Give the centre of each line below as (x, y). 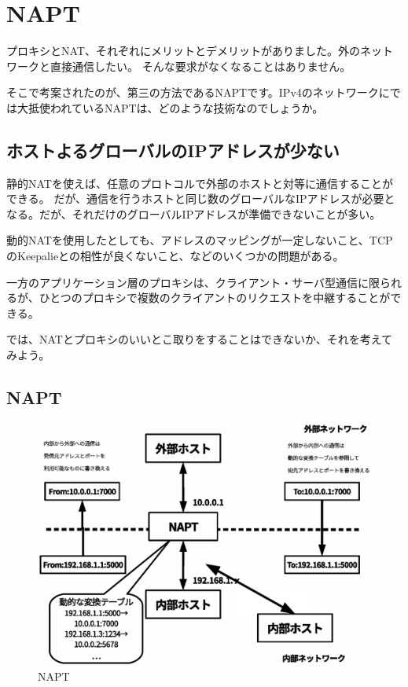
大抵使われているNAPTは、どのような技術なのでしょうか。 (170, 107)
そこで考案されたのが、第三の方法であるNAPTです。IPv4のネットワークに (198, 92)
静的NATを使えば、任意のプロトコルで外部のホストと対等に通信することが (200, 183)
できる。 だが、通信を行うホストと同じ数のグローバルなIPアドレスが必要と (201, 198)
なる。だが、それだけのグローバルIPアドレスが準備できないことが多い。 (194, 213)
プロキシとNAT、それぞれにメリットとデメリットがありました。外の (183, 51)
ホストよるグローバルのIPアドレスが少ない (173, 150)
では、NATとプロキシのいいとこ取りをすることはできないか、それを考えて (199, 339)
